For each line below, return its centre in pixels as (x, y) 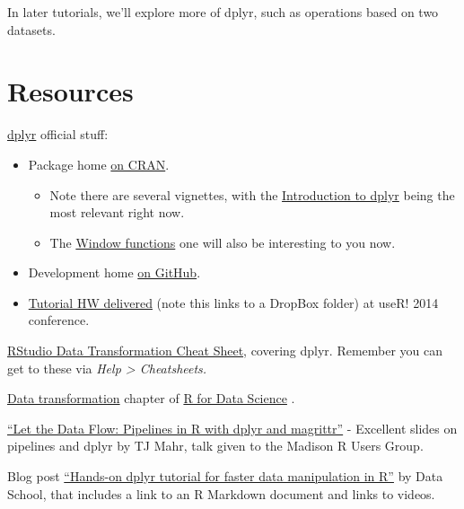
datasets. (31, 29)
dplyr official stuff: (58, 134)
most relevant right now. (117, 212)
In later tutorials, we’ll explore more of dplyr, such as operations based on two (223, 12)
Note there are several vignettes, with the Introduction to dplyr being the (252, 194)
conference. (59, 320)
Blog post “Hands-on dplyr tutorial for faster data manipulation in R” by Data (225, 476)
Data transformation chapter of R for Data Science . (151, 398)
